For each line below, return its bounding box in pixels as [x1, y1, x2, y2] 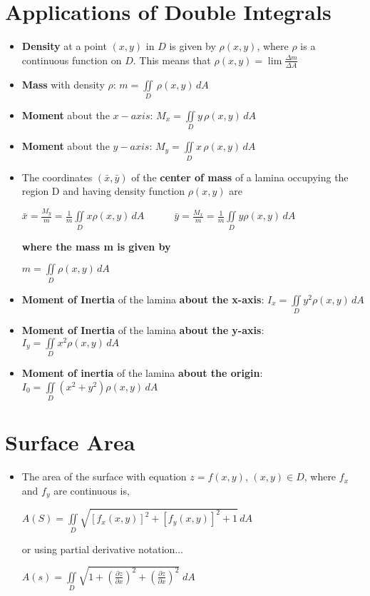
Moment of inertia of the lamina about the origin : [21, 365, 263, 380]
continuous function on [21, 52, 122, 67]
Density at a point [21, 39, 107, 54]
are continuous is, [53, 483, 130, 497]
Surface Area [5, 428, 135, 457]
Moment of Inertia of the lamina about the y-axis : [21, 323, 264, 338]
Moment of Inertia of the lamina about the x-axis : [21, 291, 264, 306]
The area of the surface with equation [21, 469, 187, 484]
